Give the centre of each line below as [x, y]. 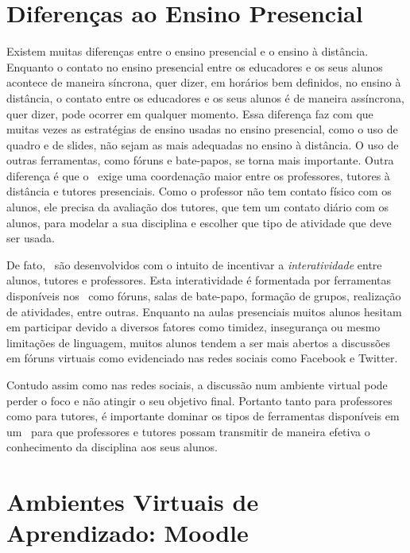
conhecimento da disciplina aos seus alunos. [112, 447]
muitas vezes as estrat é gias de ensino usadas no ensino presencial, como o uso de [202, 129]
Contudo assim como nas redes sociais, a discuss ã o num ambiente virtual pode [197, 385]
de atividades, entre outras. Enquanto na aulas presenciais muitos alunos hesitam [204, 311]
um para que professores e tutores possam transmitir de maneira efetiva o [188, 431]
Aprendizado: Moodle [128, 533]
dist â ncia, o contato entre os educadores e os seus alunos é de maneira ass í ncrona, [205, 97]
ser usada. [31, 238]
